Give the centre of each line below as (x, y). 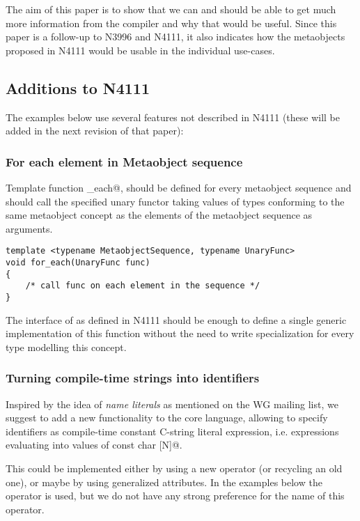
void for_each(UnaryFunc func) (78, 263)
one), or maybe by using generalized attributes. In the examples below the (164, 482)
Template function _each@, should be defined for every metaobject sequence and (179, 187)
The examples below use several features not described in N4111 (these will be (173, 117)
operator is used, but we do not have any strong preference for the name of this (175, 496)
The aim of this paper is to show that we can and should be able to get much (171, 9)
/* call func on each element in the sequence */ (143, 286)
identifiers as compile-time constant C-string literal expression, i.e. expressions (172, 431)
